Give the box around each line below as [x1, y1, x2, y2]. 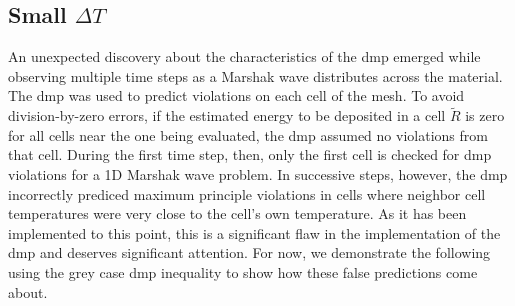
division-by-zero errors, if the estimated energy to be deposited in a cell [8, 105, 446, 126]
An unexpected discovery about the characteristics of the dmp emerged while [8, 46, 481, 67]
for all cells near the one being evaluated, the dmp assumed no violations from [8, 124, 488, 145]
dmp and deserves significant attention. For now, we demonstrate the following [8, 242, 491, 263]
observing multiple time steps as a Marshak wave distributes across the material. [8, 65, 503, 86]
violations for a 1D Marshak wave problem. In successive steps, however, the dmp [8, 163, 508, 184]
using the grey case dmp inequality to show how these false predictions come [8, 261, 478, 282]
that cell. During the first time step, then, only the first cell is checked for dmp [8, 144, 492, 165]
